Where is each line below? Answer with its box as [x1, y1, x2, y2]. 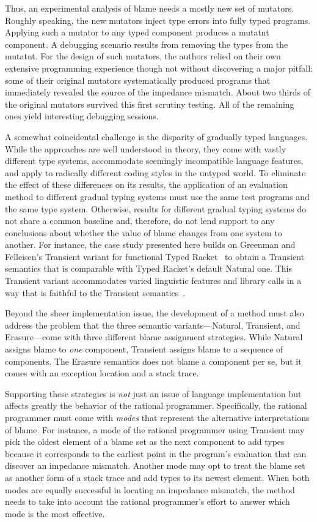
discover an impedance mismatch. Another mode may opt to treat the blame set [5, 459, 305, 472]
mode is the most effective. [5, 507, 105, 520]
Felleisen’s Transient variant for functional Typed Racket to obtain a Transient [5, 250, 305, 263]
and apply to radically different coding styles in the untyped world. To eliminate [5, 166, 306, 179]
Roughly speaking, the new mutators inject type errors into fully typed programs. [5, 13, 311, 26]
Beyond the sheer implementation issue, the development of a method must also [5, 307, 304, 319]
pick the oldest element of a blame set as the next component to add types [5, 435, 285, 448]
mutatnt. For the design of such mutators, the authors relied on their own [5, 50, 281, 62]
